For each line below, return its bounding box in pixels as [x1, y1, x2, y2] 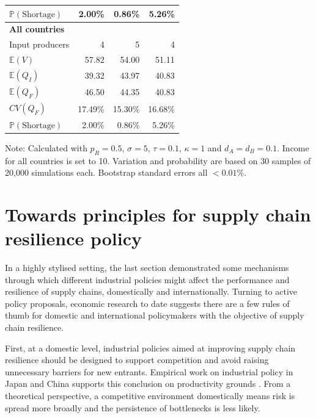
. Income [277, 141, 309, 154]
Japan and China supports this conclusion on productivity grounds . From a [5, 377, 291, 390]
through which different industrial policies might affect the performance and [5, 273, 290, 286]
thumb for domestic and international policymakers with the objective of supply [5, 309, 304, 322]
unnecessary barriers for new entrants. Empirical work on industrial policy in [5, 365, 293, 378]
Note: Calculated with [5, 141, 87, 154]
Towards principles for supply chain [5, 201, 311, 226]
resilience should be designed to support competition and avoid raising [5, 353, 269, 366]
